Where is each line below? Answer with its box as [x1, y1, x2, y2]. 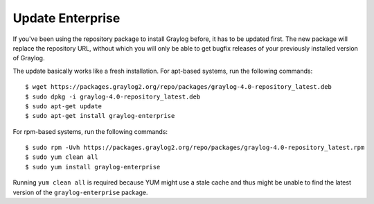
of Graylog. [12, 54, 45, 62]
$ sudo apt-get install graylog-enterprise [25, 112, 175, 120]
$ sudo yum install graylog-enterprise [25, 163, 161, 171]
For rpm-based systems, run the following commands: [12, 127, 168, 135]
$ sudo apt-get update [25, 102, 103, 110]
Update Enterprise [12, 10, 121, 26]
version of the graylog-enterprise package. [12, 188, 148, 196]
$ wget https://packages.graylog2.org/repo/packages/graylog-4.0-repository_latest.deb [25, 83, 332, 91]
